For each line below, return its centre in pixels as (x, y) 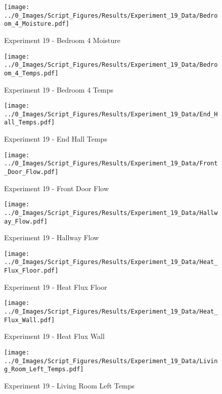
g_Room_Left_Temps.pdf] (44, 369)
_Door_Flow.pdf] (31, 172)
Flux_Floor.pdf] (31, 271)
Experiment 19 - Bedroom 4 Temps (59, 89)
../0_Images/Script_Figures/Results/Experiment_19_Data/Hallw (111, 213)
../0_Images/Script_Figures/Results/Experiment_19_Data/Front (111, 164)
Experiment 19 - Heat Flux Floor (56, 287)
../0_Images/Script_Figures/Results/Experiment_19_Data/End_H (111, 114)
